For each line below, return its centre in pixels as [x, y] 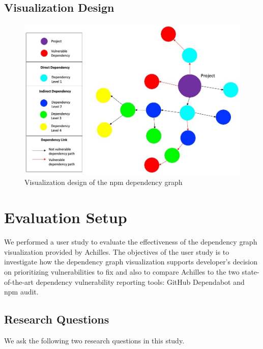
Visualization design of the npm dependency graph [104, 182]
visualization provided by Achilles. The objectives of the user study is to [117, 251]
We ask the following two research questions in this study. [94, 340]
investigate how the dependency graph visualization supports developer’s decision [131, 262]
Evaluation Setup [66, 217]
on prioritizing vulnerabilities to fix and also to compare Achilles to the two [122, 271]
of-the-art [19, 281]
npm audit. [21, 292]
